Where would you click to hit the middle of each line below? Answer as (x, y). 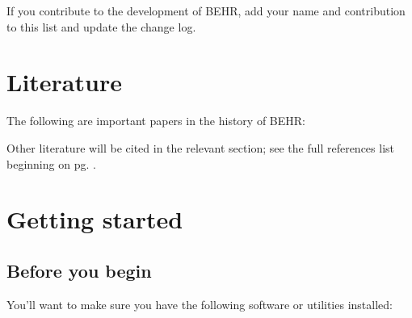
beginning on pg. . (51, 163)
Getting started (95, 219)
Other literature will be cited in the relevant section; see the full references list (201, 147)
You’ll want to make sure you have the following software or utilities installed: (200, 304)
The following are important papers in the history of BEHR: (156, 121)
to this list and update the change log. (101, 26)
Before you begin (79, 270)
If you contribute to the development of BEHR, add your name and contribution (206, 10)
